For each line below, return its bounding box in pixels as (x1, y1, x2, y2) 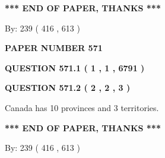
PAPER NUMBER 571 (5, 42, 103, 54)
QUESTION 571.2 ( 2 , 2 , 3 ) (5, 81, 131, 94)
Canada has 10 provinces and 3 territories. (5, 101, 159, 113)
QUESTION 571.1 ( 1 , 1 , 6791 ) (5, 61, 145, 74)
